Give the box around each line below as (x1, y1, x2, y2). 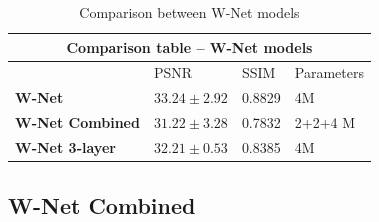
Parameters (294, 62, 364, 83)
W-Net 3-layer (15, 136, 116, 157)
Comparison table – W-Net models (66, 36, 313, 57)
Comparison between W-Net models (79, 2, 300, 22)
